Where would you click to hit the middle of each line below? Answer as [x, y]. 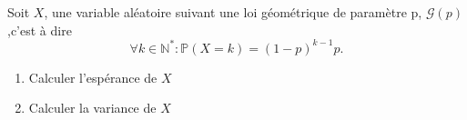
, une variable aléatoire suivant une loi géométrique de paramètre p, [233, 12]
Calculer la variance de [92, 108]
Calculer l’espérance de [93, 77]
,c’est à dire [40, 30]
